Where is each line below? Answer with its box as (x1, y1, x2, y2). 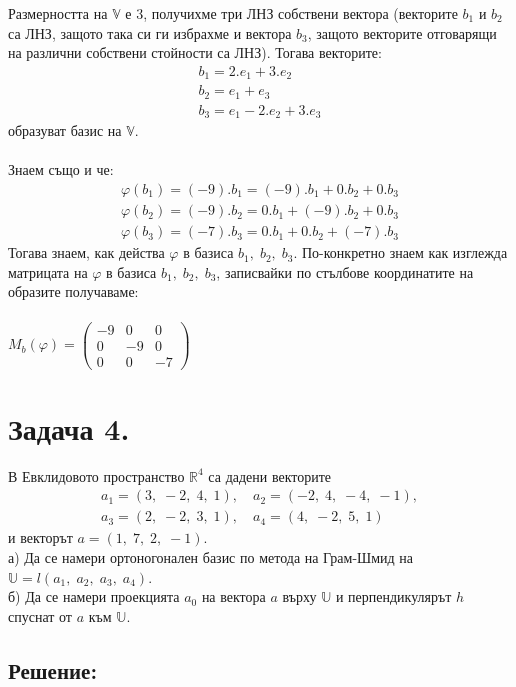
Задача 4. (8, 407, 130, 448)
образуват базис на (8, 120, 122, 141)
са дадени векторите (208, 465, 332, 486)
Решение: (8, 654, 98, 685)
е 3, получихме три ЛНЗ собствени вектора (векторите (125, 3, 458, 23)
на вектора (201, 586, 266, 607)
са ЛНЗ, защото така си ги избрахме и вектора (8, 22, 292, 43)
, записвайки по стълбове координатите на (216, 261, 474, 282)
